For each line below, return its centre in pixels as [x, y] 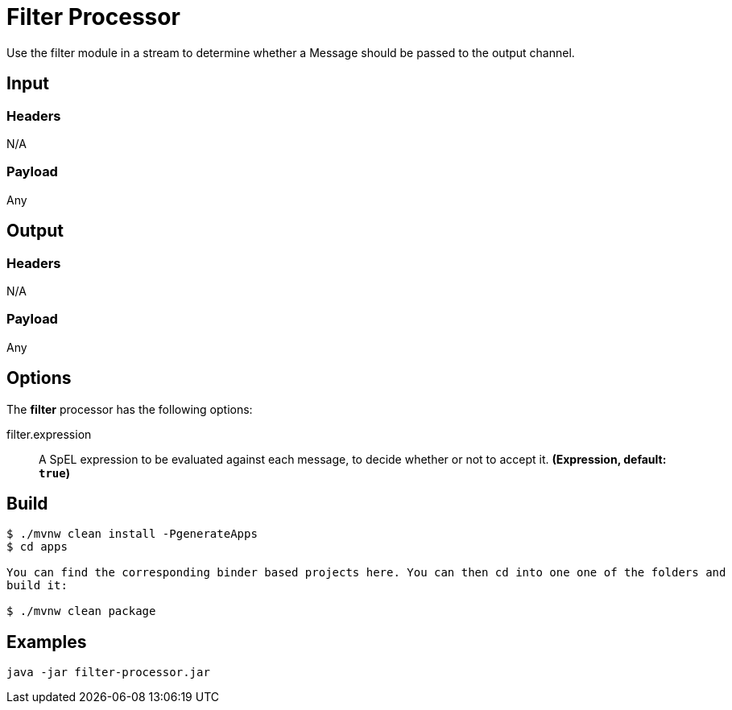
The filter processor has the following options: [130, 409]
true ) [54, 473]
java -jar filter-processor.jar [108, 673]
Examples [47, 642]
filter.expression [49, 434]
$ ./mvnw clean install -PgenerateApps [132, 534]
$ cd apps [37, 547]
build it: [37, 586]
